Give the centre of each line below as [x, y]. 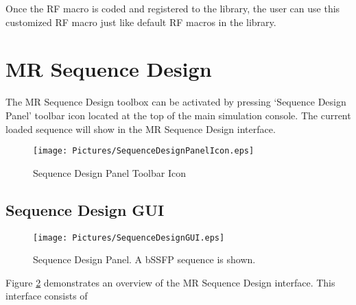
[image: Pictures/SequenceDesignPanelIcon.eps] [144, 151]
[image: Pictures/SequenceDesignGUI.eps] [129, 237]
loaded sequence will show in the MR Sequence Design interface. [141, 129]
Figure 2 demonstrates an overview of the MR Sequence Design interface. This [170, 282]
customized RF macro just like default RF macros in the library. [141, 22]
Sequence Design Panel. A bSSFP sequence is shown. [144, 259]
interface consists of [47, 296]
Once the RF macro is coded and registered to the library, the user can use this [173, 8]
